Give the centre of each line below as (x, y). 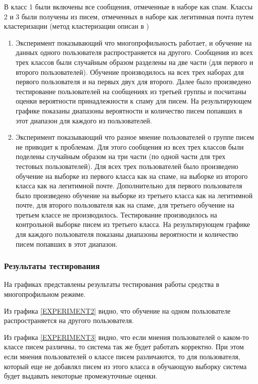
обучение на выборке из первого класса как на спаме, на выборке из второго (132, 176)
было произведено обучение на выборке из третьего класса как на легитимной (134, 195)
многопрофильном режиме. (45, 294)
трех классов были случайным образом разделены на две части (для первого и (134, 62)
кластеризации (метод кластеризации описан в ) (77, 26)
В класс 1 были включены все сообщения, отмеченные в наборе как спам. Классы (128, 6)
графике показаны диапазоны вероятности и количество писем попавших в (129, 110)
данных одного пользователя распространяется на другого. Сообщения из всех (134, 52)
